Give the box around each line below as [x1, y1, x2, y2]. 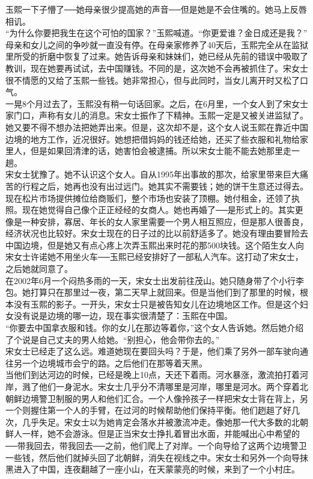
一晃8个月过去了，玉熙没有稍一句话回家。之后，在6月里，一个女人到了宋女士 [5, 97, 308, 110]
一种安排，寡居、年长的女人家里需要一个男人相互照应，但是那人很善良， [22, 215, 308, 227]
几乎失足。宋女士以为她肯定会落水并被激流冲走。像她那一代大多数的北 [22, 415, 300, 428]
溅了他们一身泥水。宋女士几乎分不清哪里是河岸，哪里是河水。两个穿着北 [22, 380, 308, 392]
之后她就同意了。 [5, 262, 73, 275]
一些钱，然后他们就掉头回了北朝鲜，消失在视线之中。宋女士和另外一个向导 [5, 451, 300, 463]
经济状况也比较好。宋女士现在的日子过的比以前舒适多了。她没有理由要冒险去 [5, 227, 308, 239]
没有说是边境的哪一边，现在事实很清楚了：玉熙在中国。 [13, 309, 232, 322]
